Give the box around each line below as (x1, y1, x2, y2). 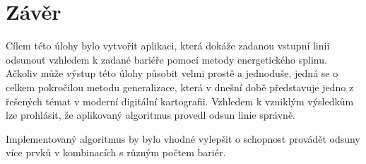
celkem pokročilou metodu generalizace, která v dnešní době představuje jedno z (6, 79, 354, 94)
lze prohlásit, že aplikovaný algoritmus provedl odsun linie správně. (6, 107, 295, 122)
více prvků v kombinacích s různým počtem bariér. (6, 145, 226, 160)
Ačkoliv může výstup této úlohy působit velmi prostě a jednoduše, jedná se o (6, 66, 338, 81)
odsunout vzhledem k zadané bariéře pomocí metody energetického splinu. (6, 52, 327, 66)
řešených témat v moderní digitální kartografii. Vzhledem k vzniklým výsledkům (6, 93, 354, 108)
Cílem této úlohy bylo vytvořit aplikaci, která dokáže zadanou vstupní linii (6, 38, 330, 53)
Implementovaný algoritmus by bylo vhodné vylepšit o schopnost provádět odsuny (6, 131, 360, 146)
